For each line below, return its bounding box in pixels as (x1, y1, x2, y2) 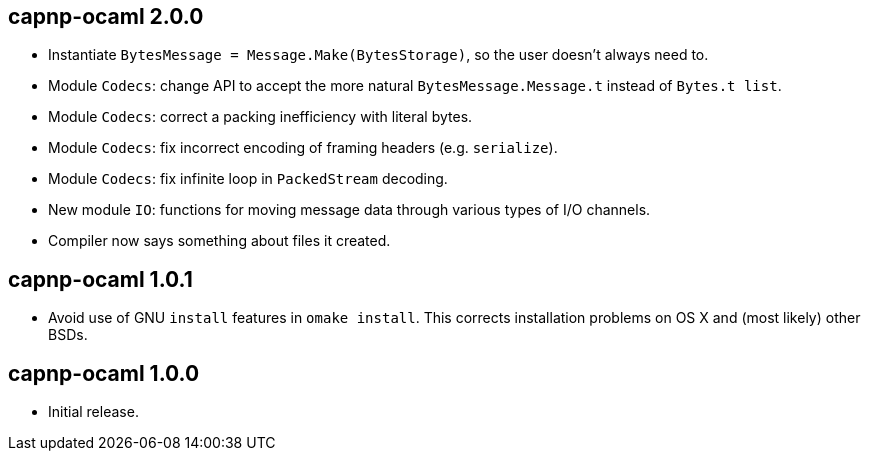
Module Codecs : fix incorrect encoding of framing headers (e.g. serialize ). (48, 139, 558, 157)
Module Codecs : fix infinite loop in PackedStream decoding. (48, 170, 448, 188)
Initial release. (48, 403, 139, 421)
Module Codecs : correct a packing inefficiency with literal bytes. (48, 108, 473, 126)
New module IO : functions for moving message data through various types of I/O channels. (48, 201, 651, 219)
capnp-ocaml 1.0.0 (8, 360, 200, 386)
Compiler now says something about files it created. (48, 232, 391, 250)
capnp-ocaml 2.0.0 (8, 4, 204, 29)
